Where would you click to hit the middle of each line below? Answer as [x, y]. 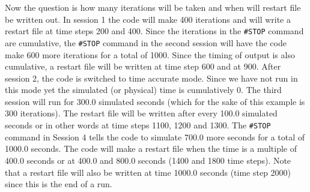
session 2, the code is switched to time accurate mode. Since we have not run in [151, 78]
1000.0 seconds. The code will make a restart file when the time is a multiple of [151, 148]
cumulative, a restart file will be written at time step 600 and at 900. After [143, 66]
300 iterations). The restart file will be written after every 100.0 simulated [141, 113]
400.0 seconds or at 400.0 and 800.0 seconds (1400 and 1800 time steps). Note [148, 160]
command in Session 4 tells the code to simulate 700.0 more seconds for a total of [155, 136]
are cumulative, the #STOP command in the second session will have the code [146, 42]
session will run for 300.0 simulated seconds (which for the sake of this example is [155, 101]
